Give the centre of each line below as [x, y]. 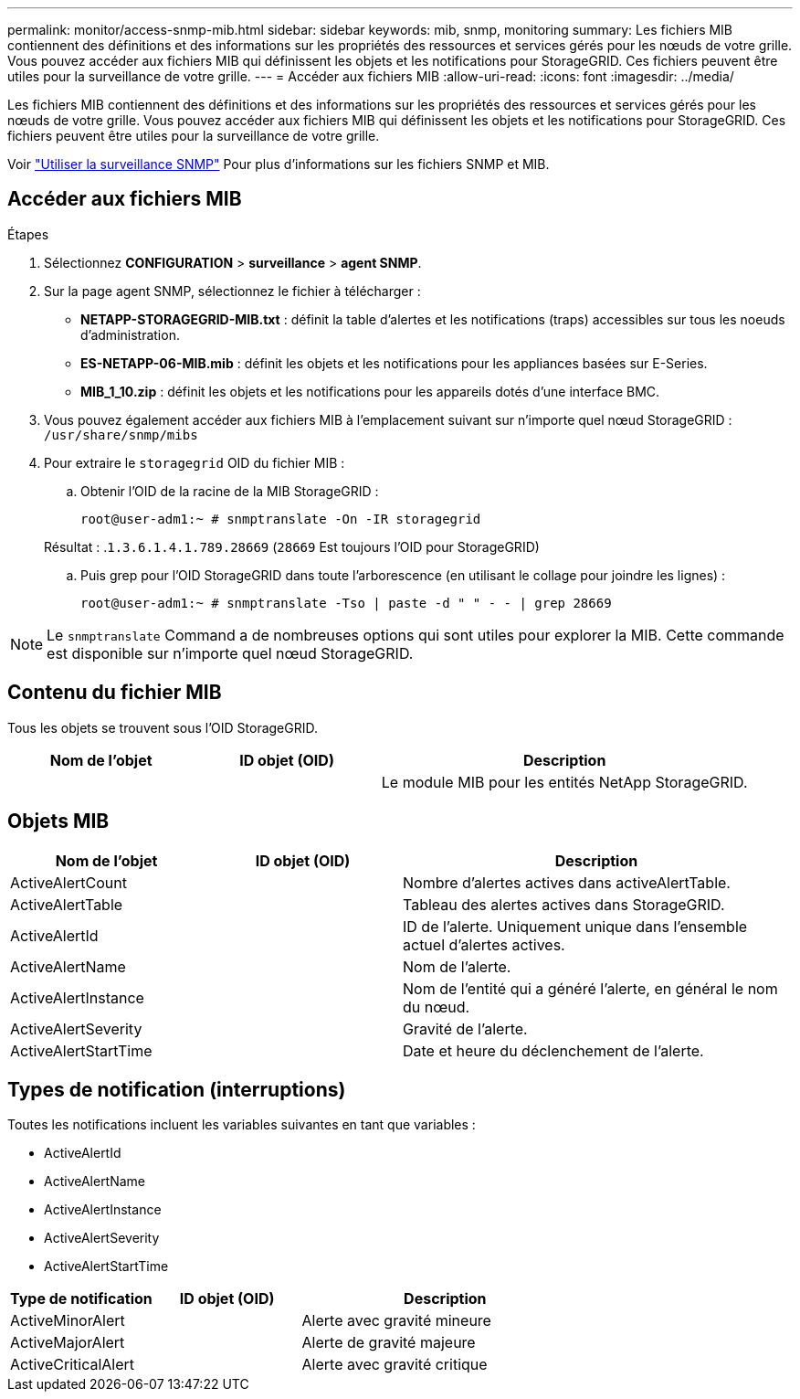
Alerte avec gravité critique [395, 1365]
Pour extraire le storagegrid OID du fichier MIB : [195, 462]
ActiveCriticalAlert [73, 1365]
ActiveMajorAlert [68, 1343]
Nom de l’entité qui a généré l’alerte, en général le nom [590, 988]
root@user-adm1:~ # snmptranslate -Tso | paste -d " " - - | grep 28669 [346, 603]
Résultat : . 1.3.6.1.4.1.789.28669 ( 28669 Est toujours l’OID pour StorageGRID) [292, 546]
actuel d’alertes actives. [484, 944]
